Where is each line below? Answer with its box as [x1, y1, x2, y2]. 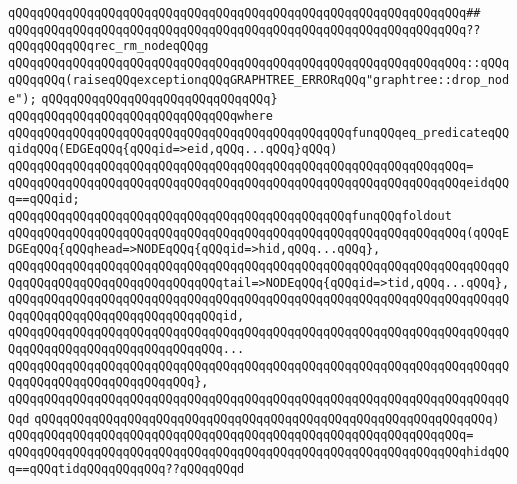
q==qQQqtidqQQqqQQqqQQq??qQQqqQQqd [8, 461, 245, 476]
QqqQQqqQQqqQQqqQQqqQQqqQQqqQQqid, [8, 308, 245, 323]
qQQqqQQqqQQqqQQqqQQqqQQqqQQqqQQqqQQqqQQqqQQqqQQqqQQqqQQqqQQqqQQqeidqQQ [8, 175, 510, 190]
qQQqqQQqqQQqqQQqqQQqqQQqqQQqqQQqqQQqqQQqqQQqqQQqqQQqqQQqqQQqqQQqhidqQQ [8, 445, 510, 460]
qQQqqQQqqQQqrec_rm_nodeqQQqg [8, 39, 209, 54]
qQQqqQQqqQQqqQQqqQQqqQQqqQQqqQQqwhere [8, 108, 273, 123]
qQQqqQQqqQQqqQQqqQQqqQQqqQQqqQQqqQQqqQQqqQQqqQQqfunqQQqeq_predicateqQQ [8, 125, 510, 140]
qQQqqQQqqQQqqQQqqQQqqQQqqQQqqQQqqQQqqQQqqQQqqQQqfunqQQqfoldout [8, 208, 452, 223]
